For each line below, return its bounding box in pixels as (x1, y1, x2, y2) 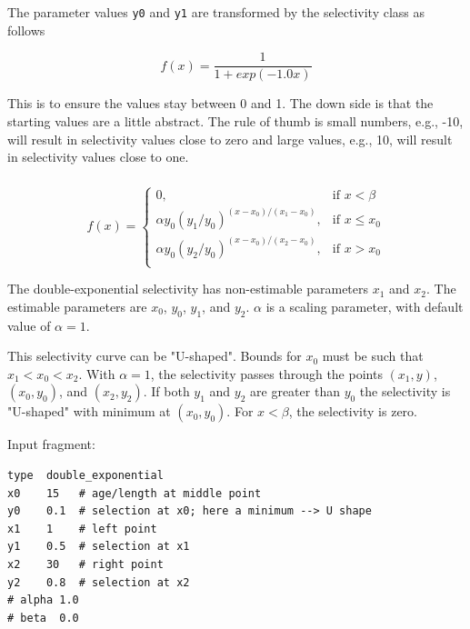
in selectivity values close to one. (7, 147, 189, 166)
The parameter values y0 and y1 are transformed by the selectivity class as (7, 3, 425, 21)
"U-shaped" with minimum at (7, 402, 171, 421)
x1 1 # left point (7, 522, 157, 535)
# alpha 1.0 (7, 594, 79, 607)
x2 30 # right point (7, 557, 164, 571)
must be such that (322, 346, 424, 365)
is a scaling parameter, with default (265, 296, 464, 315)
